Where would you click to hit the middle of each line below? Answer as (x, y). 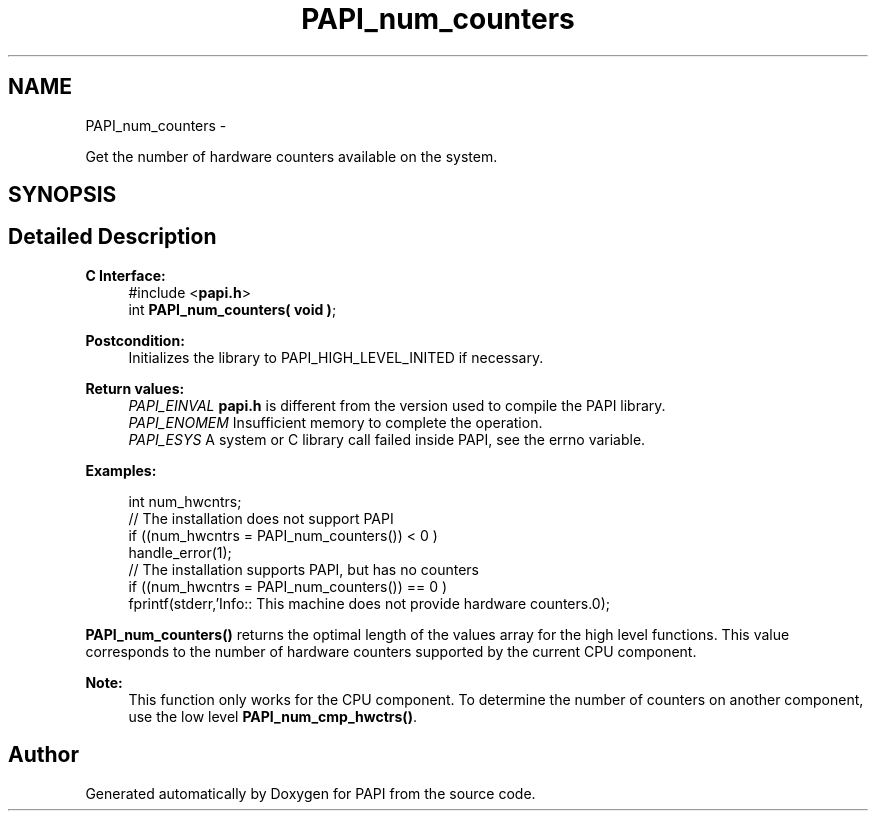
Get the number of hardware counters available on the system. (291, 156)
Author (43, 755)
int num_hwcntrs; (185, 501)
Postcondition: (135, 340)
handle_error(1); (180, 552)
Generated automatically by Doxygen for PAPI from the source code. (310, 793)
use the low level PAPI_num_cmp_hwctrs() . (272, 716)
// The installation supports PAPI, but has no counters (303, 569)
